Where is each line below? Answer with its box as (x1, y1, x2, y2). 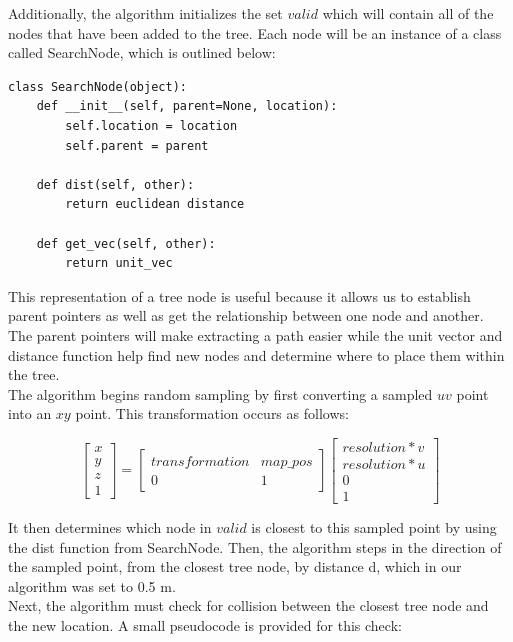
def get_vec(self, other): (36, 236, 216, 251)
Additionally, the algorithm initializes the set (8, 3, 283, 23)
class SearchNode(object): (8, 79, 187, 94)
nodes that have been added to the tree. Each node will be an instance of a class (8, 22, 502, 43)
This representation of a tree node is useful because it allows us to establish (8, 285, 471, 306)
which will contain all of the (322, 3, 494, 23)
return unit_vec (65, 256, 173, 271)
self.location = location (65, 118, 238, 133)
